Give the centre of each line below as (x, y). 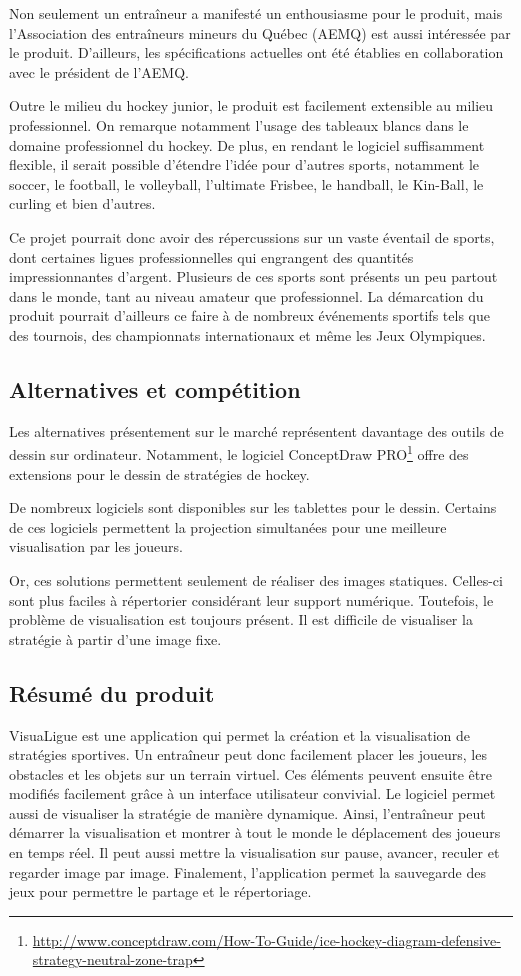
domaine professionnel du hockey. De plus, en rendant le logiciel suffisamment (247, 144)
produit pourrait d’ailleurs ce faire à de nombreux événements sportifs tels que (249, 315)
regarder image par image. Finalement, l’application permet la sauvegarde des (247, 871)
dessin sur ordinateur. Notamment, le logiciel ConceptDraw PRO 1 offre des (239, 452)
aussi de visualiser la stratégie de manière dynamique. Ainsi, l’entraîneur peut (247, 812)
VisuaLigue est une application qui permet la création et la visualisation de (240, 734)
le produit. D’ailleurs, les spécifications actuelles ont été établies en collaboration (256, 52)
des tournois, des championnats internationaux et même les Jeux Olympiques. (247, 334)
